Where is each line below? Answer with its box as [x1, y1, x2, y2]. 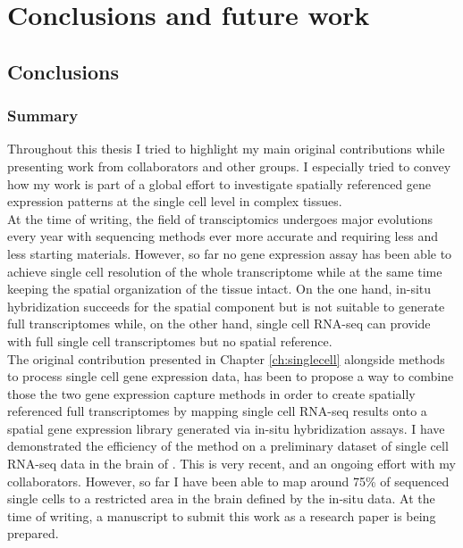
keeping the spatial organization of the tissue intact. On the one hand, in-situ [7, 279, 432, 298]
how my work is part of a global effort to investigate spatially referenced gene [7, 174, 432, 193]
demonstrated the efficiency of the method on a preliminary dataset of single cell [7, 436, 449, 455]
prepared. [7, 524, 59, 543]
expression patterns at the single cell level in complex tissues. [7, 192, 342, 211]
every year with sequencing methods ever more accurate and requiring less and [7, 227, 438, 245]
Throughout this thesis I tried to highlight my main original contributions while [7, 139, 445, 158]
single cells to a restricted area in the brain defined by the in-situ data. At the [7, 489, 435, 508]
